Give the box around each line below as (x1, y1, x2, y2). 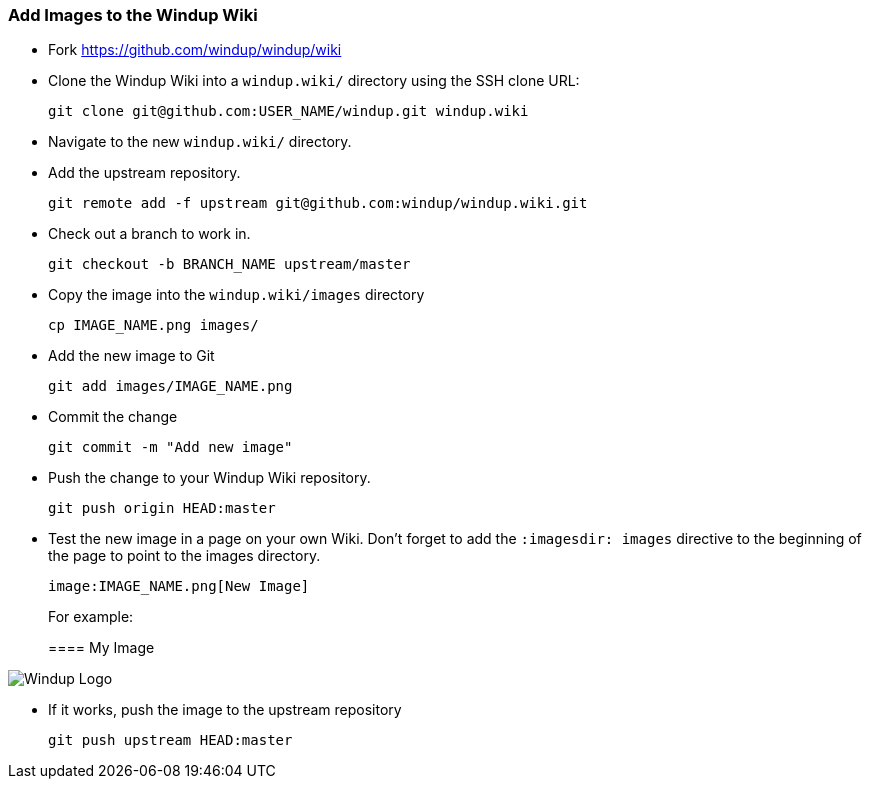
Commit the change (48, 408, 178, 426)
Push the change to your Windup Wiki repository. (48, 469, 371, 487)
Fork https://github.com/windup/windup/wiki (48, 41, 342, 59)
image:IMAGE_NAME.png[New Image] (48, 578, 310, 595)
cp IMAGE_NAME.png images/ (48, 317, 259, 334)
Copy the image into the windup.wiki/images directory (48, 286, 425, 304)
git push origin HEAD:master (48, 500, 276, 517)
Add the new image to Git (48, 347, 215, 365)
